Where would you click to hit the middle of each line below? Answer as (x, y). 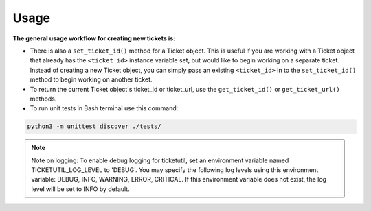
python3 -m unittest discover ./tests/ (94, 126)
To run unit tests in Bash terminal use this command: (104, 108)
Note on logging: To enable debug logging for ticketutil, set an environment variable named (160, 160)
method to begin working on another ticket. (91, 79)
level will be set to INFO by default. (80, 189)
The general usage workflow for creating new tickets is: (94, 38)
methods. (43, 99)
